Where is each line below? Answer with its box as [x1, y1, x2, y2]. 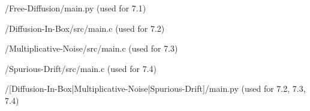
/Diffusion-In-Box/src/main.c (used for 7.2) [5, 22, 165, 34]
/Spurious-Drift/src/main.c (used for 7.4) [5, 62, 157, 74]
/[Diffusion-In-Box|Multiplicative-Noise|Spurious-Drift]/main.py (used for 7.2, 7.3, [5, 82, 306, 95]
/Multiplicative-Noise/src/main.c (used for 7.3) [5, 42, 178, 55]
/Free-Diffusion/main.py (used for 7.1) [5, 2, 146, 14]
